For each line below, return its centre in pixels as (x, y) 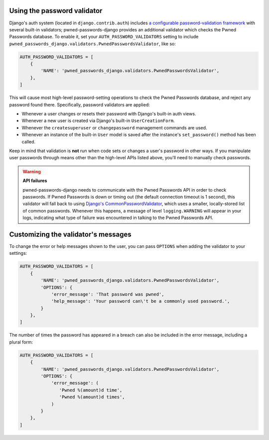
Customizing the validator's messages (70, 234)
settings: (18, 253)
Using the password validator (56, 11)
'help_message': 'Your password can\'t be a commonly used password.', (140, 301)
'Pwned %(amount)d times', (92, 397)
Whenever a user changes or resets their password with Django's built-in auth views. (109, 114)
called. (29, 141)
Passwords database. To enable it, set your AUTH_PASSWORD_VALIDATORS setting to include (104, 37)
